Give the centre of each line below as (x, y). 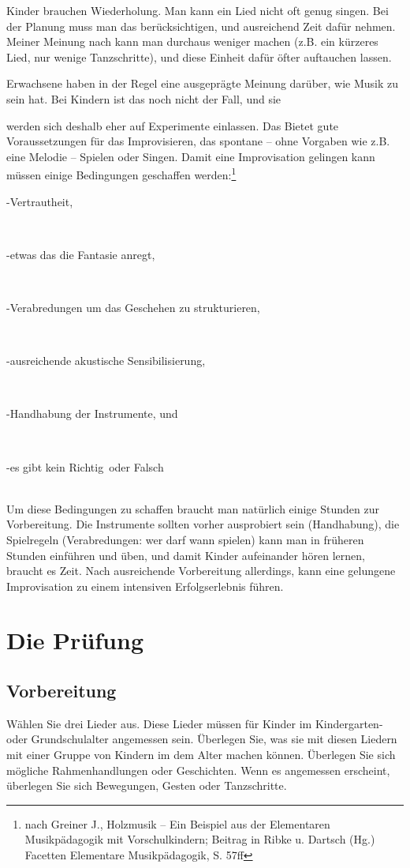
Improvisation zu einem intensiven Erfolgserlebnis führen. (145, 586)
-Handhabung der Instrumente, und (92, 413)
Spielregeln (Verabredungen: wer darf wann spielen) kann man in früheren (185, 539)
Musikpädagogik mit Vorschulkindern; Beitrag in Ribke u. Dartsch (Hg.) (200, 839)
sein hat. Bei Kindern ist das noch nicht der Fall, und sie (144, 98)
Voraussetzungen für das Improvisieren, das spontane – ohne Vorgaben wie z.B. (198, 141)
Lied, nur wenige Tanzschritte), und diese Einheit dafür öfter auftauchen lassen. (199, 56)
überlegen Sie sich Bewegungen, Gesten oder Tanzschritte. (147, 785)
